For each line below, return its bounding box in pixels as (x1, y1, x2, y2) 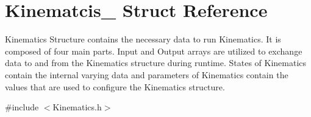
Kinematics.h (52, 101, 102, 113)
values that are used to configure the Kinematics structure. (5, 80, 225, 93)
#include (5, 101, 39, 113)
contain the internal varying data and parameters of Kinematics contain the (5, 68, 288, 81)
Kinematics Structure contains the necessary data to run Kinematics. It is (5, 33, 281, 45)
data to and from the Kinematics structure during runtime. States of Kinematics (5, 56, 307, 69)
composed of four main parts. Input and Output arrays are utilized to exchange (5, 44, 302, 57)
